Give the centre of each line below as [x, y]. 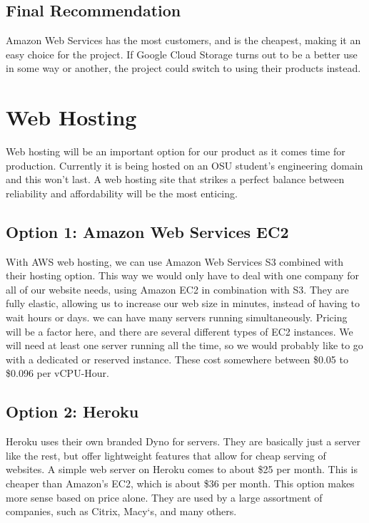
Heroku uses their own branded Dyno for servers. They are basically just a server [183, 441]
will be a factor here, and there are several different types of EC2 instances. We [180, 331]
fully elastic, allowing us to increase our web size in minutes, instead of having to [183, 303]
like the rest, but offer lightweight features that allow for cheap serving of [166, 455]
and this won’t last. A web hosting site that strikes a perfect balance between [175, 179]
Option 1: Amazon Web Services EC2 [147, 231]
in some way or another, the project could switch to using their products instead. [183, 68]
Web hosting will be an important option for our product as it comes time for [176, 151]
